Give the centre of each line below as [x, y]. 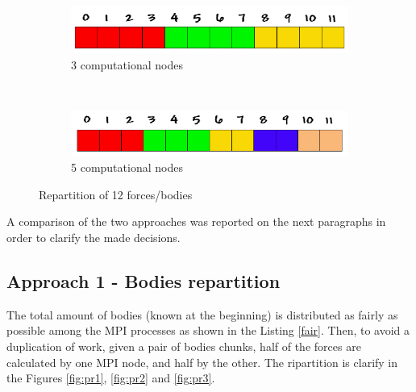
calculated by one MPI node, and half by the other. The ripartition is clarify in [202, 362]
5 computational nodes [127, 167]
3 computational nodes [127, 64]
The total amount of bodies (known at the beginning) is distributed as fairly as [202, 314]
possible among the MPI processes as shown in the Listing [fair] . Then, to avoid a [208, 330]
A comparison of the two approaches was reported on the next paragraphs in [196, 221]
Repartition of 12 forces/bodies [116, 194]
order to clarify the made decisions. [94, 238]
